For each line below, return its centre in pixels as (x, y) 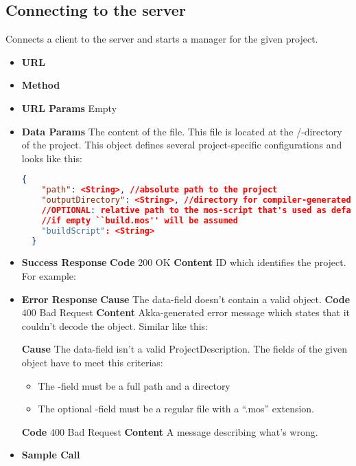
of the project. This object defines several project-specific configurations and (182, 145)
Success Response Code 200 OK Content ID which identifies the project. (184, 262)
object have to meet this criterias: (92, 363)
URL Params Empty (69, 108)
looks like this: (52, 158)
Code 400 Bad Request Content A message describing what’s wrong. (170, 431)
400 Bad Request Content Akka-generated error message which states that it (186, 312)
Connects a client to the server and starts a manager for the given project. (162, 39)
